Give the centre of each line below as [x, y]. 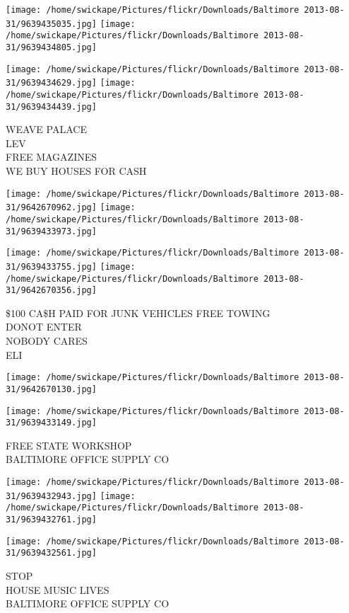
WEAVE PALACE [46, 129]
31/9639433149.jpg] [51, 423]
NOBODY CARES [47, 341]
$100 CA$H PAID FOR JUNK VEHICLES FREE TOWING [138, 313]
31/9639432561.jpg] [51, 553]
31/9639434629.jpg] [51, 83]
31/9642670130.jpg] [51, 389]
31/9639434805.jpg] [51, 47]
